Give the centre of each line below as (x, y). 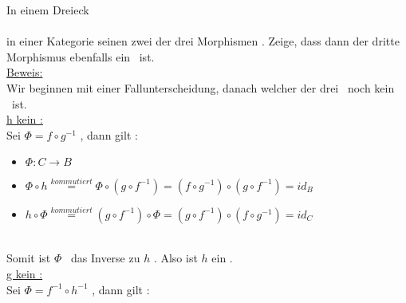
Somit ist (29, 258)
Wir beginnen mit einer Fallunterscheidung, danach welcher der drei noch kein (201, 87)
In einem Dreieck (48, 10)
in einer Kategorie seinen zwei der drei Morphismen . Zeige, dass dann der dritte (203, 41)
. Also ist (175, 258)
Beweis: (25, 72)
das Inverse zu (105, 258)
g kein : (25, 273)
